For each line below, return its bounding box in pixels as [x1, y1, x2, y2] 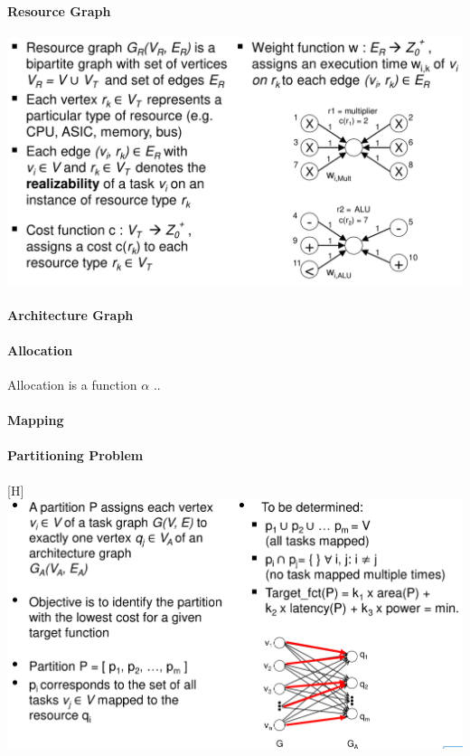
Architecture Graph [7, 305, 134, 324]
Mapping [7, 411, 64, 430]
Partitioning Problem [7, 446, 144, 465]
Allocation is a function [7, 375, 137, 394]
